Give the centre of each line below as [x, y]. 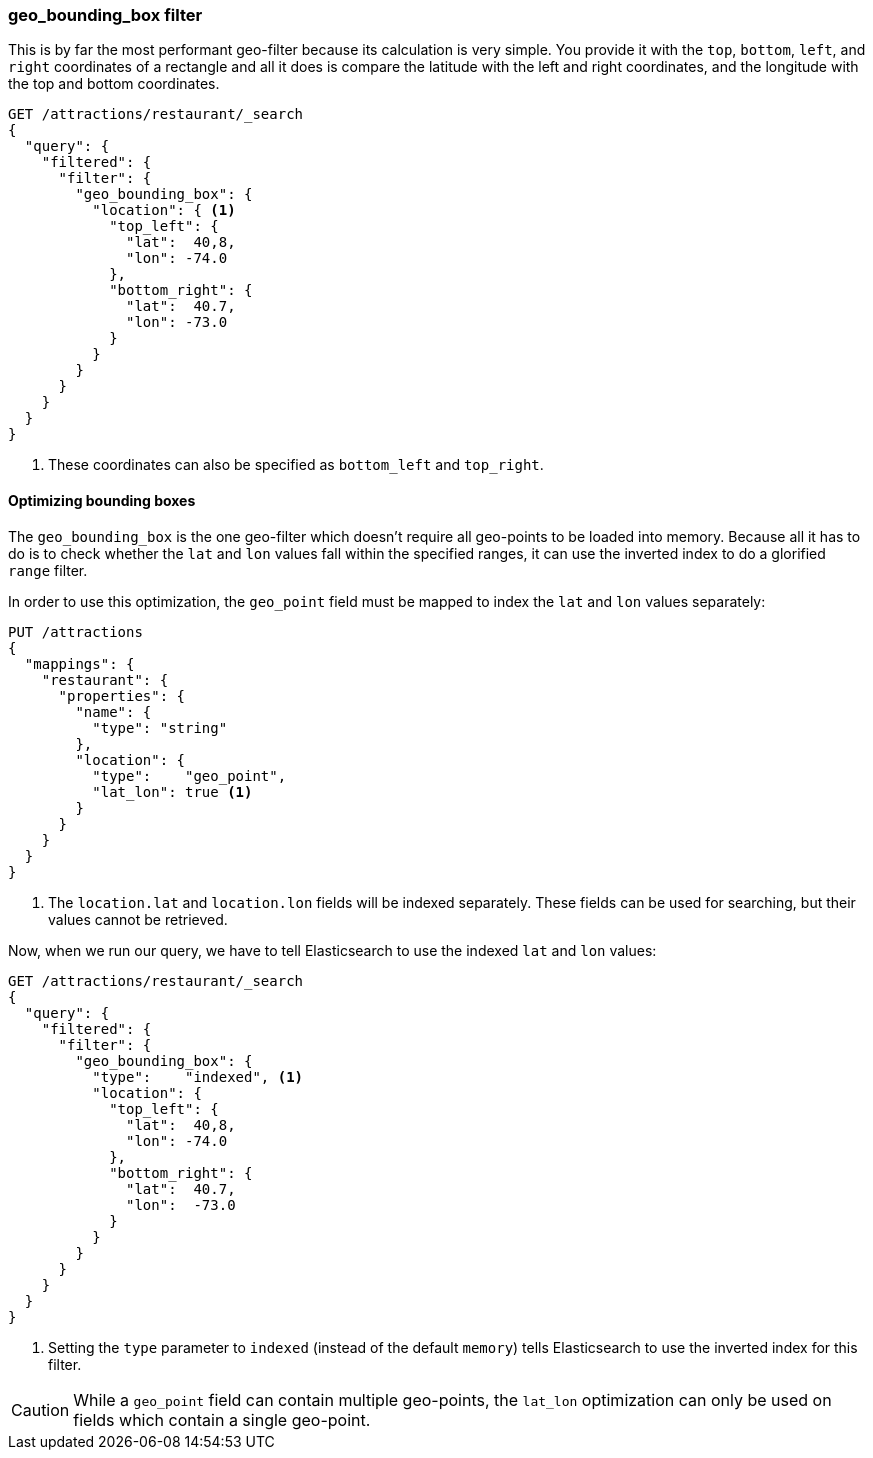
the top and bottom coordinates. [114, 84]
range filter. [48, 570]
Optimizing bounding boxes [102, 500]
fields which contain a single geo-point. [222, 1419]
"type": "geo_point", [189, 775]
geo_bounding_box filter [105, 15]
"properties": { [122, 695]
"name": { [113, 711]
